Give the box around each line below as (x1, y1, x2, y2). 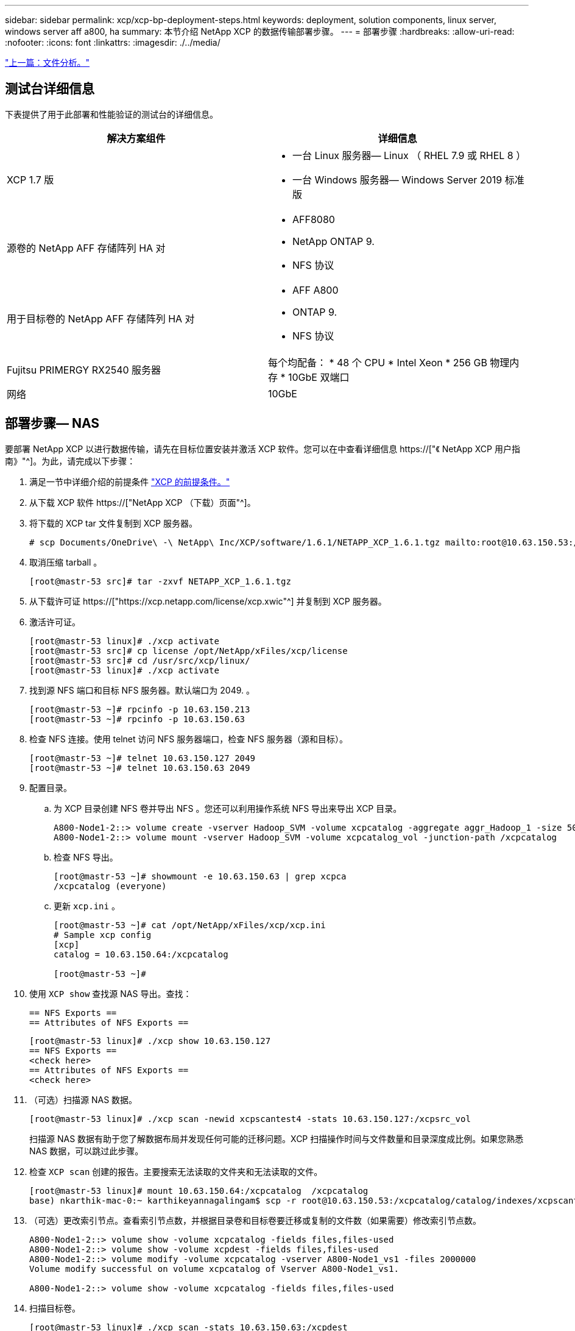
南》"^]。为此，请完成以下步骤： (5, 455, 136, 466)
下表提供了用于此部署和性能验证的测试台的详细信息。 (5, 108, 218, 119)
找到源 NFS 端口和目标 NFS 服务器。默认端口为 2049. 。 (29, 684, 255, 695)
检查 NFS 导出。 (54, 851, 118, 862)
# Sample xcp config (54, 929, 152, 940)
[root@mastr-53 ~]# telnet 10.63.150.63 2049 (29, 762, 250, 773)
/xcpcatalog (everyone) (54, 881, 167, 891)
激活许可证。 (29, 616, 80, 627)
